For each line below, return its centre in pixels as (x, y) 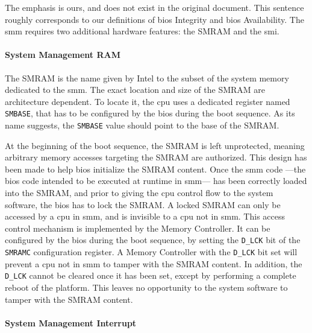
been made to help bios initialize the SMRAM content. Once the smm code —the (155, 169)
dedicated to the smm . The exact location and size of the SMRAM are (135, 90)
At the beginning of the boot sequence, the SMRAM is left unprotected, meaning (155, 145)
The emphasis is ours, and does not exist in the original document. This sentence (154, 7)
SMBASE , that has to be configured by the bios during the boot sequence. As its (150, 113)
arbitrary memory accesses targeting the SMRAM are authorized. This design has (156, 157)
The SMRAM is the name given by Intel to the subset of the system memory (147, 78)
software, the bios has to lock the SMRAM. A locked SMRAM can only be (143, 204)
